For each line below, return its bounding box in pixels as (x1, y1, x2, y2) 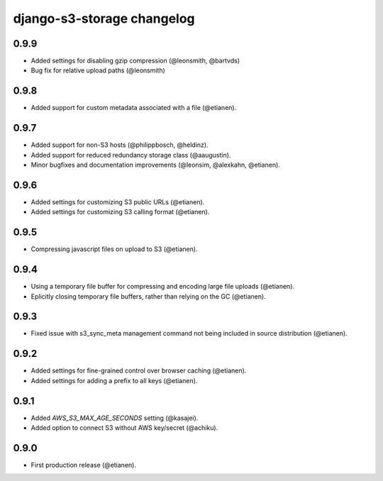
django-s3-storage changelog (13, 11, 195, 26)
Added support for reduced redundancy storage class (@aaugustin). (30, 150, 231, 159)
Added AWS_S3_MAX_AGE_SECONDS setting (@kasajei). (30, 414, 199, 422)
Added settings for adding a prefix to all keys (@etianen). (30, 376, 198, 385)
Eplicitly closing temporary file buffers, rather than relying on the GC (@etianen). (30, 292, 266, 301)
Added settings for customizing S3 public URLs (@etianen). (30, 197, 205, 206)
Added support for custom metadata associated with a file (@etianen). (30, 104, 237, 112)
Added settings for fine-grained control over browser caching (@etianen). (30, 366, 247, 375)
